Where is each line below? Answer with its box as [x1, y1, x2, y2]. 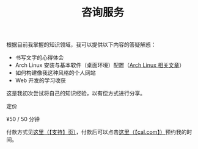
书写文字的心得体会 [15, 54, 64, 61]
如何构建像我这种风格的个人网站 [15, 69, 96, 77]
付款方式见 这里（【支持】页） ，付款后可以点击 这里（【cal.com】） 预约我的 [6, 128, 188, 136]
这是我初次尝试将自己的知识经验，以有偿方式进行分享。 [6, 89, 145, 97]
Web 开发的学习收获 [15, 77, 66, 84]
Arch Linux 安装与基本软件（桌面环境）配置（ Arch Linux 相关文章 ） [15, 61, 185, 69]
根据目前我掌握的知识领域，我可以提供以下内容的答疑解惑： [6, 41, 156, 49]
